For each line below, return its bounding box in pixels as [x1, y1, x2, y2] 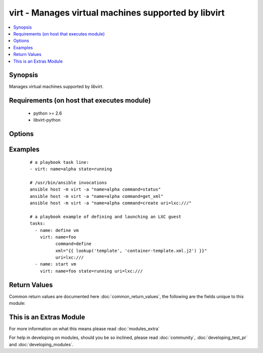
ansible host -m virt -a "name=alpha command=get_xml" [30, 194, 164, 199]
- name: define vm [35, 228, 79, 233]
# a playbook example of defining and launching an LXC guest [30, 214, 182, 219]
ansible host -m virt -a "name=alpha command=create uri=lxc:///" [30, 200, 192, 206]
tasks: [30, 221, 46, 226]
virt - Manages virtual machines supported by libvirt [9, 7, 225, 18]
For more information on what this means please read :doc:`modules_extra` [9, 326, 160, 332]
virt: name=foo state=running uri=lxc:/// [39, 268, 143, 274]
